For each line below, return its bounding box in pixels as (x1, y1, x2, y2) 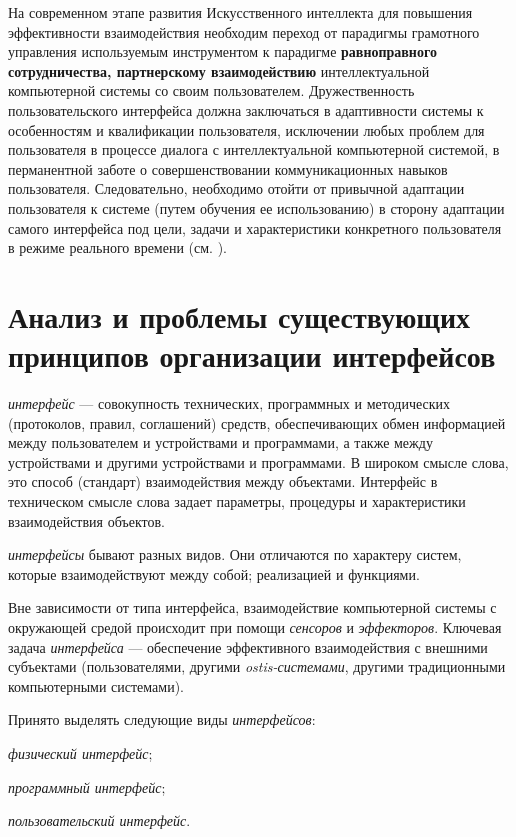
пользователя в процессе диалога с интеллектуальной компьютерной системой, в (8, 139, 500, 160)
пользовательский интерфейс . (8, 810, 191, 831)
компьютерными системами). (8, 675, 184, 696)
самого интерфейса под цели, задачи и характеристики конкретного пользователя (8, 217, 502, 238)
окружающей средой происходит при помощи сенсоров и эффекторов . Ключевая (8, 616, 502, 637)
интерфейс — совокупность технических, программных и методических (8, 393, 451, 414)
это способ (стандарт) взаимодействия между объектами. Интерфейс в (8, 471, 438, 492)
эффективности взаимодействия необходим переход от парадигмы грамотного (8, 21, 480, 42)
